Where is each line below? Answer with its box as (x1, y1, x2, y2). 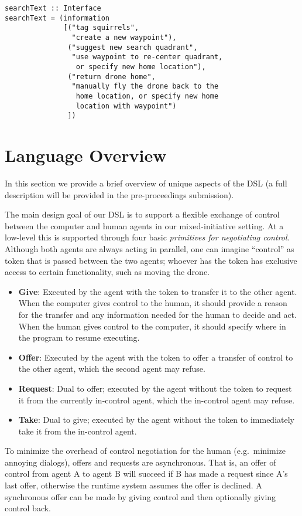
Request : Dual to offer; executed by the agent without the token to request (18, 382, 292, 394)
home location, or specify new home (75, 91, 219, 100)
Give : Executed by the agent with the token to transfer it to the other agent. (18, 285, 297, 297)
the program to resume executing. (18, 331, 140, 344)
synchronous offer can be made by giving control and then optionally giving (5, 490, 276, 503)
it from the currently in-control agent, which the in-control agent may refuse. (18, 393, 295, 406)
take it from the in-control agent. (18, 425, 137, 437)
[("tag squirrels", (63, 23, 139, 32)
